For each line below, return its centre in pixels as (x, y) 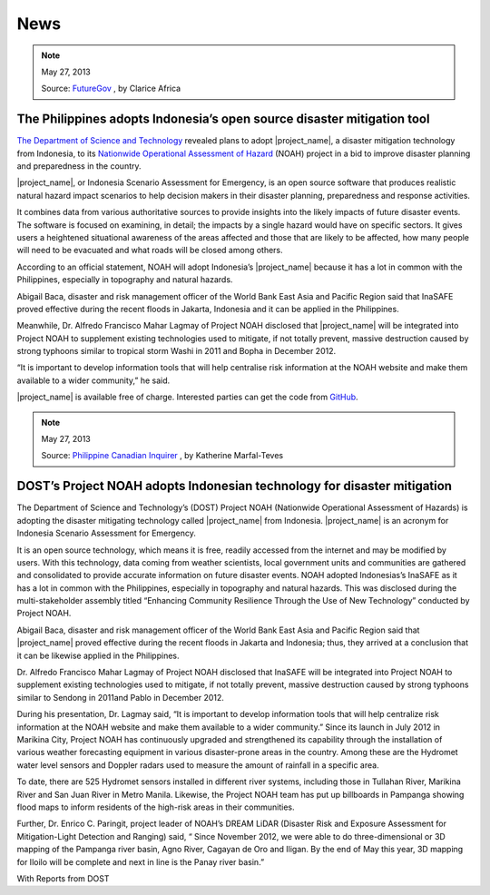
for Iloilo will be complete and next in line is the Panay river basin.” (141, 861)
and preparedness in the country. (79, 166)
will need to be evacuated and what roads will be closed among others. (150, 251)
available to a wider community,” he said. (93, 380)
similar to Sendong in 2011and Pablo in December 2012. (120, 697)
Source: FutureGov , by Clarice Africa (111, 89)
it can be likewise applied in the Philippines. (98, 655)
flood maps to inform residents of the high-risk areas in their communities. (156, 807)
